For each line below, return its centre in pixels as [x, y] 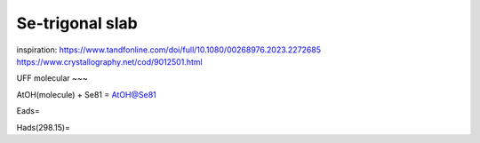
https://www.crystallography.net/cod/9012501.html [110, 61]
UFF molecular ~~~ [52, 78]
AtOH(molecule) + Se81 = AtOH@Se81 [87, 94]
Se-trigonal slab [77, 23]
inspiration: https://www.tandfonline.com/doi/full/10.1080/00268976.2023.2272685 [169, 50]
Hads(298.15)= [44, 127]
